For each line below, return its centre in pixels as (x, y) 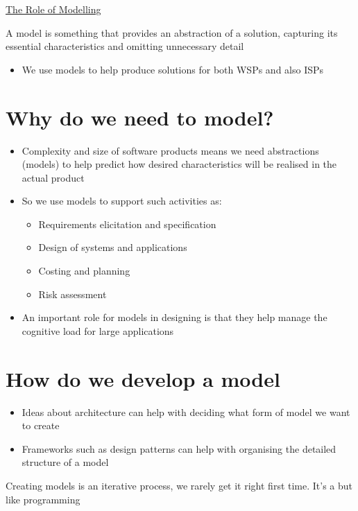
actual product (53, 177)
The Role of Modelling (53, 9)
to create (41, 425)
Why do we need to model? (140, 117)
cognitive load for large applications (98, 330)
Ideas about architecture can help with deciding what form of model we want (186, 412)
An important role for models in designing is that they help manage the (174, 317)
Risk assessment (73, 294)
